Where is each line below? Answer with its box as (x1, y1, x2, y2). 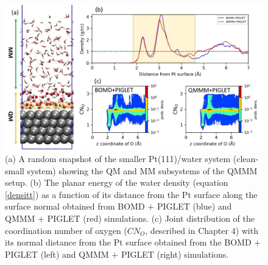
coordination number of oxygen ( (5, 224, 127, 236)
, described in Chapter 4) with (145, 224, 258, 236)
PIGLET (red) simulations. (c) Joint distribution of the (47, 212, 255, 225)
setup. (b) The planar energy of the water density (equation (5, 176, 228, 189)
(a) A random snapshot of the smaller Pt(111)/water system (5, 152, 231, 165)
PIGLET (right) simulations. (121, 247, 229, 260)
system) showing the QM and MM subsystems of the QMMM (27, 164, 258, 177)
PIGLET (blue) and (157, 200, 232, 213)
